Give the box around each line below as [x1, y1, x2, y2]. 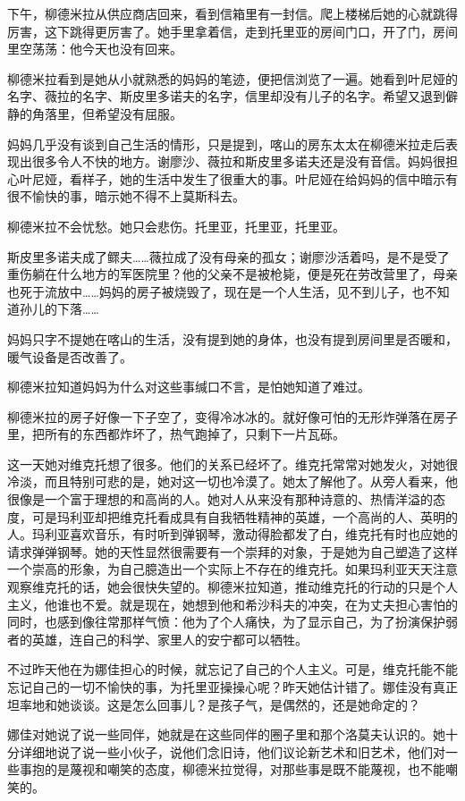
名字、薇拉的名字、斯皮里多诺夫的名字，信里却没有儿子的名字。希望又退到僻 [7, 87, 458, 105]
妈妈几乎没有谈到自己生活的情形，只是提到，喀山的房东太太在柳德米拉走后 [7, 134, 445, 153]
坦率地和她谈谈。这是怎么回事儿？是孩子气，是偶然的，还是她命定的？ [7, 695, 420, 713]
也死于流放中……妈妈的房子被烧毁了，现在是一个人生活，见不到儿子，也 [7, 282, 425, 300]
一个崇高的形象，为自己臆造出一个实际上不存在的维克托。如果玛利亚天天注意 [7, 560, 458, 578]
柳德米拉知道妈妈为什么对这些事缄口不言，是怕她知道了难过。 [7, 377, 370, 396]
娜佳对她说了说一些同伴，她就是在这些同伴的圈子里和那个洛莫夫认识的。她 [7, 725, 445, 744]
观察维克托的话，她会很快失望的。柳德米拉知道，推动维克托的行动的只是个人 [7, 578, 458, 596]
